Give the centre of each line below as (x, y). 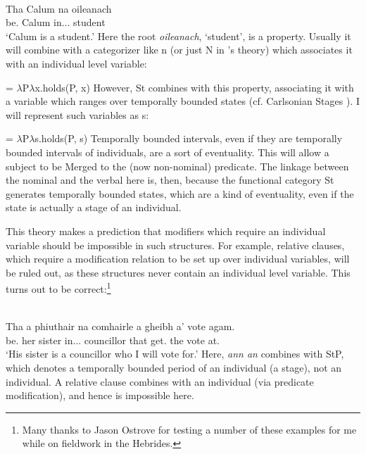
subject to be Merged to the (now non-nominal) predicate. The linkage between (177, 166)
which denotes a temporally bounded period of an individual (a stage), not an (174, 367)
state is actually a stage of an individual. (94, 207)
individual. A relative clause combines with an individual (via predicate (160, 381)
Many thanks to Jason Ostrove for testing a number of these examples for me (189, 429)
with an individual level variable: (76, 63)
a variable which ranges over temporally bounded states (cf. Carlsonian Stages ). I (183, 101)
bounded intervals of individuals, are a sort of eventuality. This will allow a (168, 152)
